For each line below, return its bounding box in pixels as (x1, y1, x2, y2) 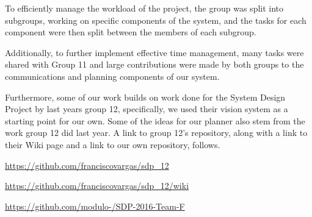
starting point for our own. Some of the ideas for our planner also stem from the (5, 114, 305, 127)
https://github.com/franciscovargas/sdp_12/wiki (5, 179, 189, 192)
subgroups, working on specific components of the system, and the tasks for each (5, 13, 307, 26)
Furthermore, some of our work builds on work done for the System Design (5, 90, 286, 103)
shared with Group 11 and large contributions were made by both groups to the (5, 58, 304, 71)
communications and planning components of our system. (5, 69, 220, 82)
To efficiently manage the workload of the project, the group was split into (5, 2, 284, 14)
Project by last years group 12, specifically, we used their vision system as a (5, 102, 288, 115)
